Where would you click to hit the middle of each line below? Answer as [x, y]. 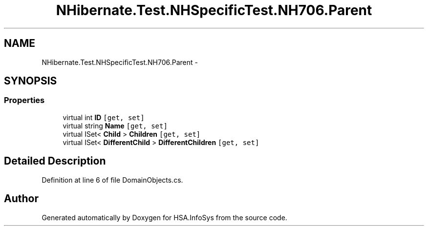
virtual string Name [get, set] [115, 125]
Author [21, 199]
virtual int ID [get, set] [104, 117]
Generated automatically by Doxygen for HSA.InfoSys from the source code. [164, 217]
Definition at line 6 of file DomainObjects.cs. [112, 180]
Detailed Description [55, 161]
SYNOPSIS [31, 81]
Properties [24, 100]
